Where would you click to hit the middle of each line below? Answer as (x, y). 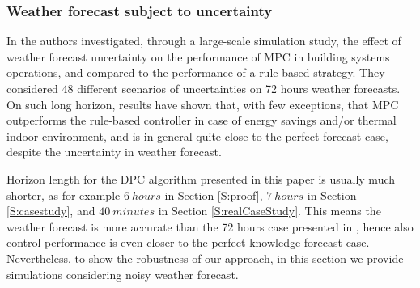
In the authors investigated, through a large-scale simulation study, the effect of (204, 41)
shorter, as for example (64, 195)
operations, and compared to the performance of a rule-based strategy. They (196, 72)
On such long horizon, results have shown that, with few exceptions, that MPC (203, 104)
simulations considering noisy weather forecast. (123, 274)
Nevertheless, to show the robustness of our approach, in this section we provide (205, 258)
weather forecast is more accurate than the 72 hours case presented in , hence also (210, 226)
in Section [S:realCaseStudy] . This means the (269, 211)
